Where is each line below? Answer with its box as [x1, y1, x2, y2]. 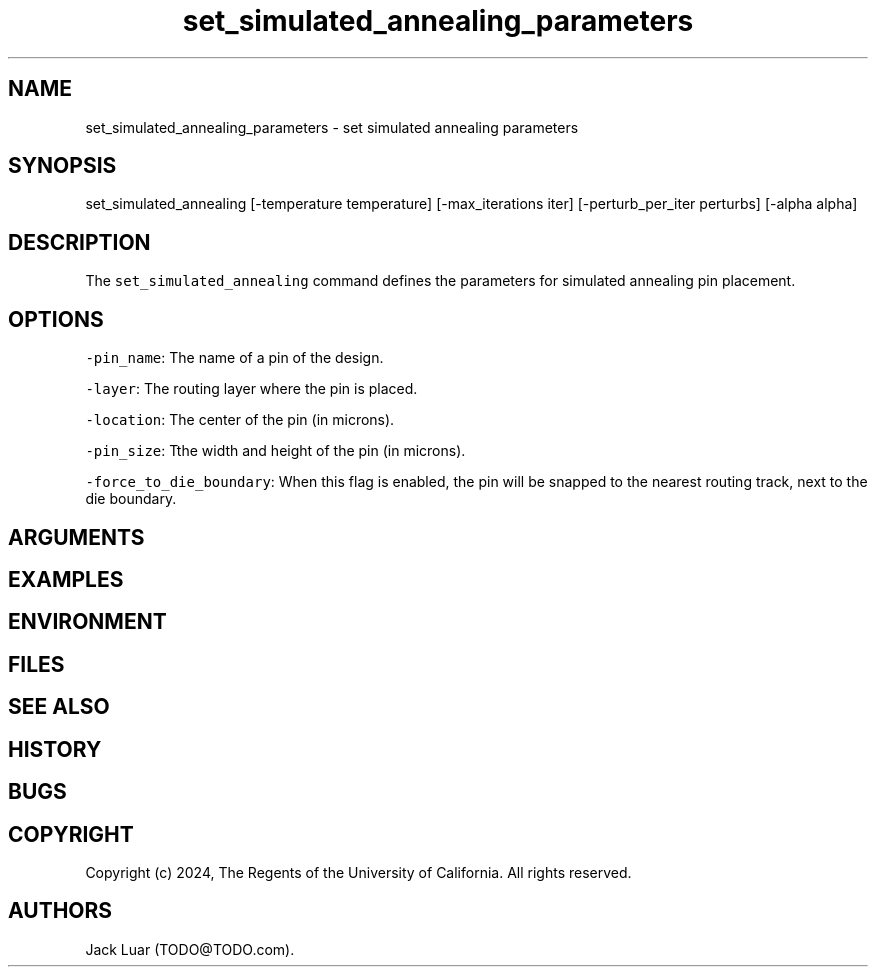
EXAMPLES [8, 566, 124, 592]
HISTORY [8, 736, 102, 762]
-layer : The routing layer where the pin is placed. [85, 380, 418, 398]
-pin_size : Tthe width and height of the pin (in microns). [85, 442, 466, 460]
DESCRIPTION [8, 229, 151, 255]
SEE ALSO [8, 694, 110, 720]
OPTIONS [8, 306, 104, 332]
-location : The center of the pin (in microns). [85, 411, 395, 429]
